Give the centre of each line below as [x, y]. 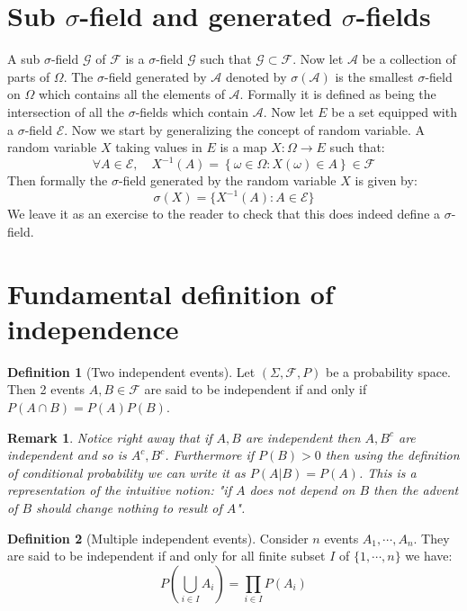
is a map [243, 147]
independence [93, 328]
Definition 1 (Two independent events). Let [131, 371]
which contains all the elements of [131, 94]
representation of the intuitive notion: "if [119, 490]
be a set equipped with [394, 111]
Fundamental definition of [171, 293]
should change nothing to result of [129, 507]
